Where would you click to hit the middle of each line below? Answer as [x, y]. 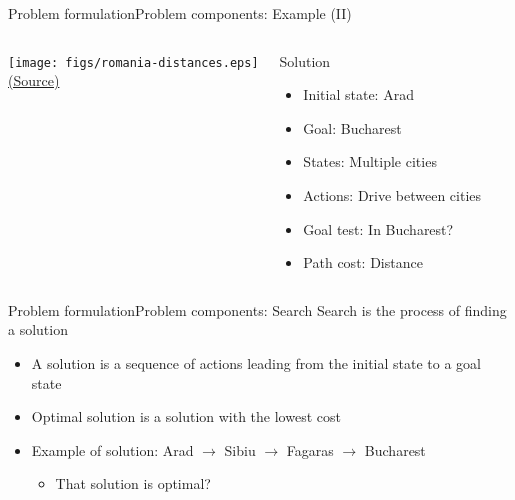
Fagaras [310, 449]
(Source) [34, 80]
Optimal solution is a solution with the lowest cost [186, 416]
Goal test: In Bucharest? [378, 228]
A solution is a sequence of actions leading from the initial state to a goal [256, 362]
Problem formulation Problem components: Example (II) [180, 13]
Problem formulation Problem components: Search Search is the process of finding [257, 309]
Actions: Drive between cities [392, 194]
